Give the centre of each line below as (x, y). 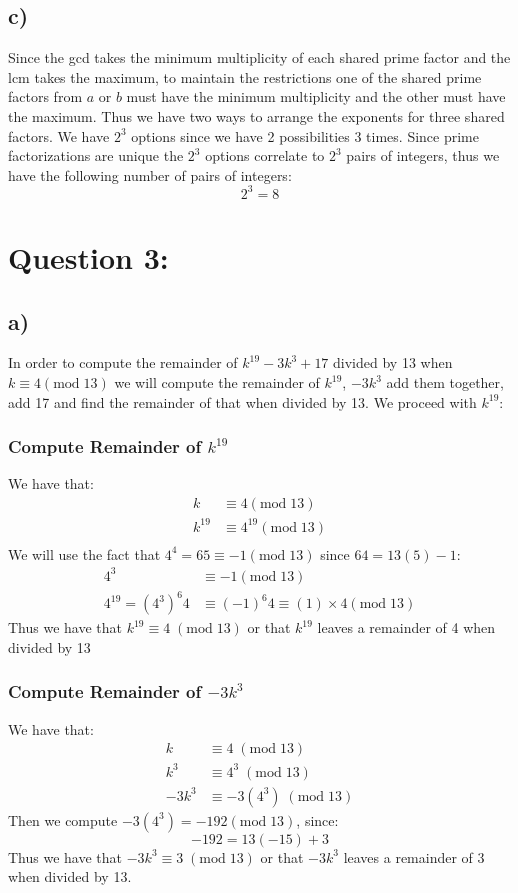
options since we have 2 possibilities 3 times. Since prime (305, 135)
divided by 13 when (393, 362)
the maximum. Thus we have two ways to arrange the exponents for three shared (256, 115)
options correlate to (265, 155)
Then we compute (63, 819)
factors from (45, 96)
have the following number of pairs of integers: (150, 174)
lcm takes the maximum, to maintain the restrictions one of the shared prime (245, 76)
